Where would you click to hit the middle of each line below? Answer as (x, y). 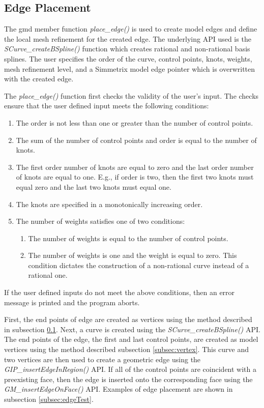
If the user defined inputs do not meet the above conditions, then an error (120, 292)
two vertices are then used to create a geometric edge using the (102, 359)
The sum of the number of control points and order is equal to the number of (136, 140)
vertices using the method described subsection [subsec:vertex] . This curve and (127, 349)
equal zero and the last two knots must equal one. (94, 186)
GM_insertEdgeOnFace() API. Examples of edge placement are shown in (119, 389)
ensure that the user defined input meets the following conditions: (107, 106)
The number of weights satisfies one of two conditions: (100, 221)
